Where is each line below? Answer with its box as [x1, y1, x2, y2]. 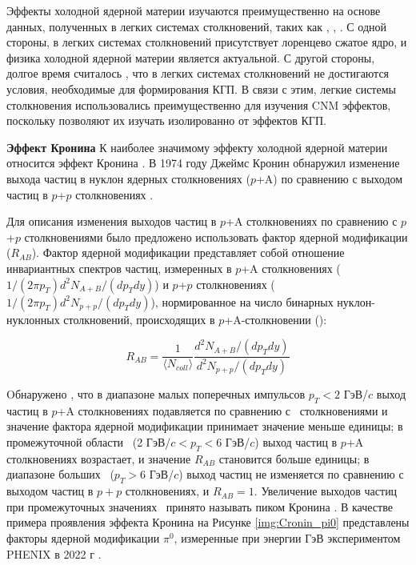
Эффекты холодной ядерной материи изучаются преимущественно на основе [6, 2, 381, 18]
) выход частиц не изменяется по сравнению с [178, 466, 404, 483]
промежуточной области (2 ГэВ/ [6, 433, 171, 450]
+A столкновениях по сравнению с [226, 213, 398, 230]
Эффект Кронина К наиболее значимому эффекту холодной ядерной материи [6, 138, 388, 155]
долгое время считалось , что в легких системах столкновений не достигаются [6, 65, 390, 82]
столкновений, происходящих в [63, 311, 215, 327]
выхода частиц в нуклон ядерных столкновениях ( [6, 170, 250, 186]
